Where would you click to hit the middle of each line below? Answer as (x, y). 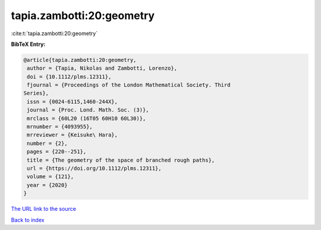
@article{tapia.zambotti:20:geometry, (80, 60)
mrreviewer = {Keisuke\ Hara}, (73, 135)
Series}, (36, 93)
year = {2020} (47, 185)
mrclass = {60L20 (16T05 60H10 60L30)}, (86, 118)
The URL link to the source (44, 209)
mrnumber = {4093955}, (60, 127)
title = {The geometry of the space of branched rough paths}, (121, 160)
